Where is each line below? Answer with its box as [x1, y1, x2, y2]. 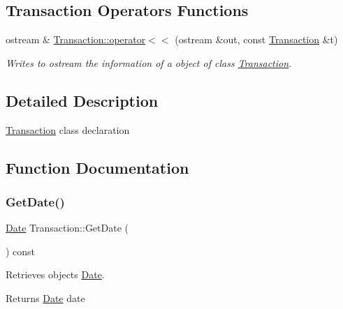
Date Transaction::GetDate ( [6, 220, 129, 235]
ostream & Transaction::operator [6, 32, 146, 47]
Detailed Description [6, 89, 159, 111]
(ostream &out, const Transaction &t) [175, 32, 338, 47]
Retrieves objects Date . [6, 267, 105, 282]
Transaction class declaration [6, 122, 130, 137]
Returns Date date [6, 290, 85, 305]
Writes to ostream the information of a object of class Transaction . [6, 55, 292, 70]
